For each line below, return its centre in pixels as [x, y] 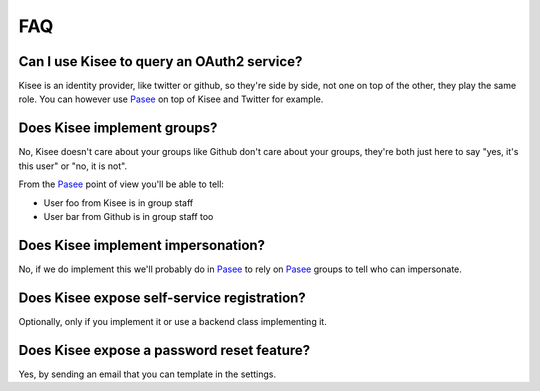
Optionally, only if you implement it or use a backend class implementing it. [172, 321]
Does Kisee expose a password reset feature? [164, 350]
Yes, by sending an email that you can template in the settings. [147, 374]
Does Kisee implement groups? [118, 128]
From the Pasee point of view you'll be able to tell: [121, 184]
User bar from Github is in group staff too [128, 216]
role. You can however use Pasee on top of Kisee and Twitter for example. [171, 99]
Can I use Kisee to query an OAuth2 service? [160, 61]
